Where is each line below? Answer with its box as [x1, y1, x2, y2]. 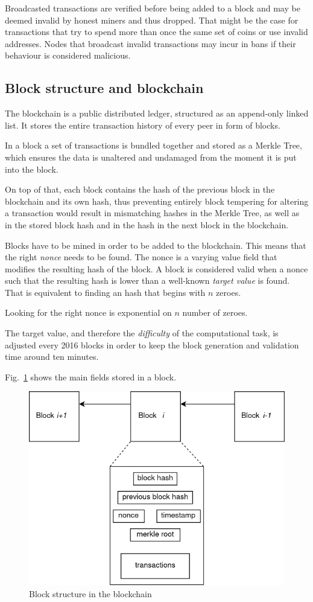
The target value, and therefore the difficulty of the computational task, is [5, 327, 279, 339]
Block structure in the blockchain [29, 587, 152, 600]
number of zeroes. [182, 306, 248, 319]
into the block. [5, 162, 58, 175]
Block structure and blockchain [5, 78, 204, 97]
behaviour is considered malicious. [5, 49, 131, 62]
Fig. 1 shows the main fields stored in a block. [5, 370, 177, 383]
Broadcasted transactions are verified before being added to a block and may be [5, 2, 300, 14]
